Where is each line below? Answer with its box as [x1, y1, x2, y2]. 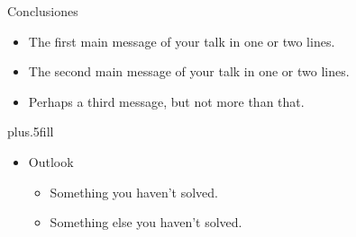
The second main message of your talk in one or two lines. [28, 62, 350, 81]
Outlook [28, 152, 74, 171]
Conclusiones [7, 2, 78, 20]
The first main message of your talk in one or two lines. [28, 31, 335, 50]
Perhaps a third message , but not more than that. [28, 92, 305, 110]
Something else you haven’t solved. [50, 213, 242, 232]
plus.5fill [7, 122, 54, 141]
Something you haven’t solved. [50, 182, 218, 201]
